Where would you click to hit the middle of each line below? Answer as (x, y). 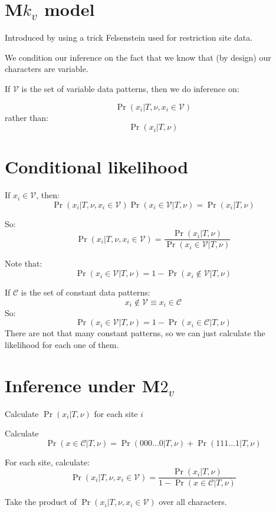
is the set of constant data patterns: (86, 292)
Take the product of (41, 502)
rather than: (27, 117)
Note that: (24, 263)
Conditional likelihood (97, 167)
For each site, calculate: (47, 462)
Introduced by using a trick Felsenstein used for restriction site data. (129, 37)
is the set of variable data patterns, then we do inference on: (130, 88)
